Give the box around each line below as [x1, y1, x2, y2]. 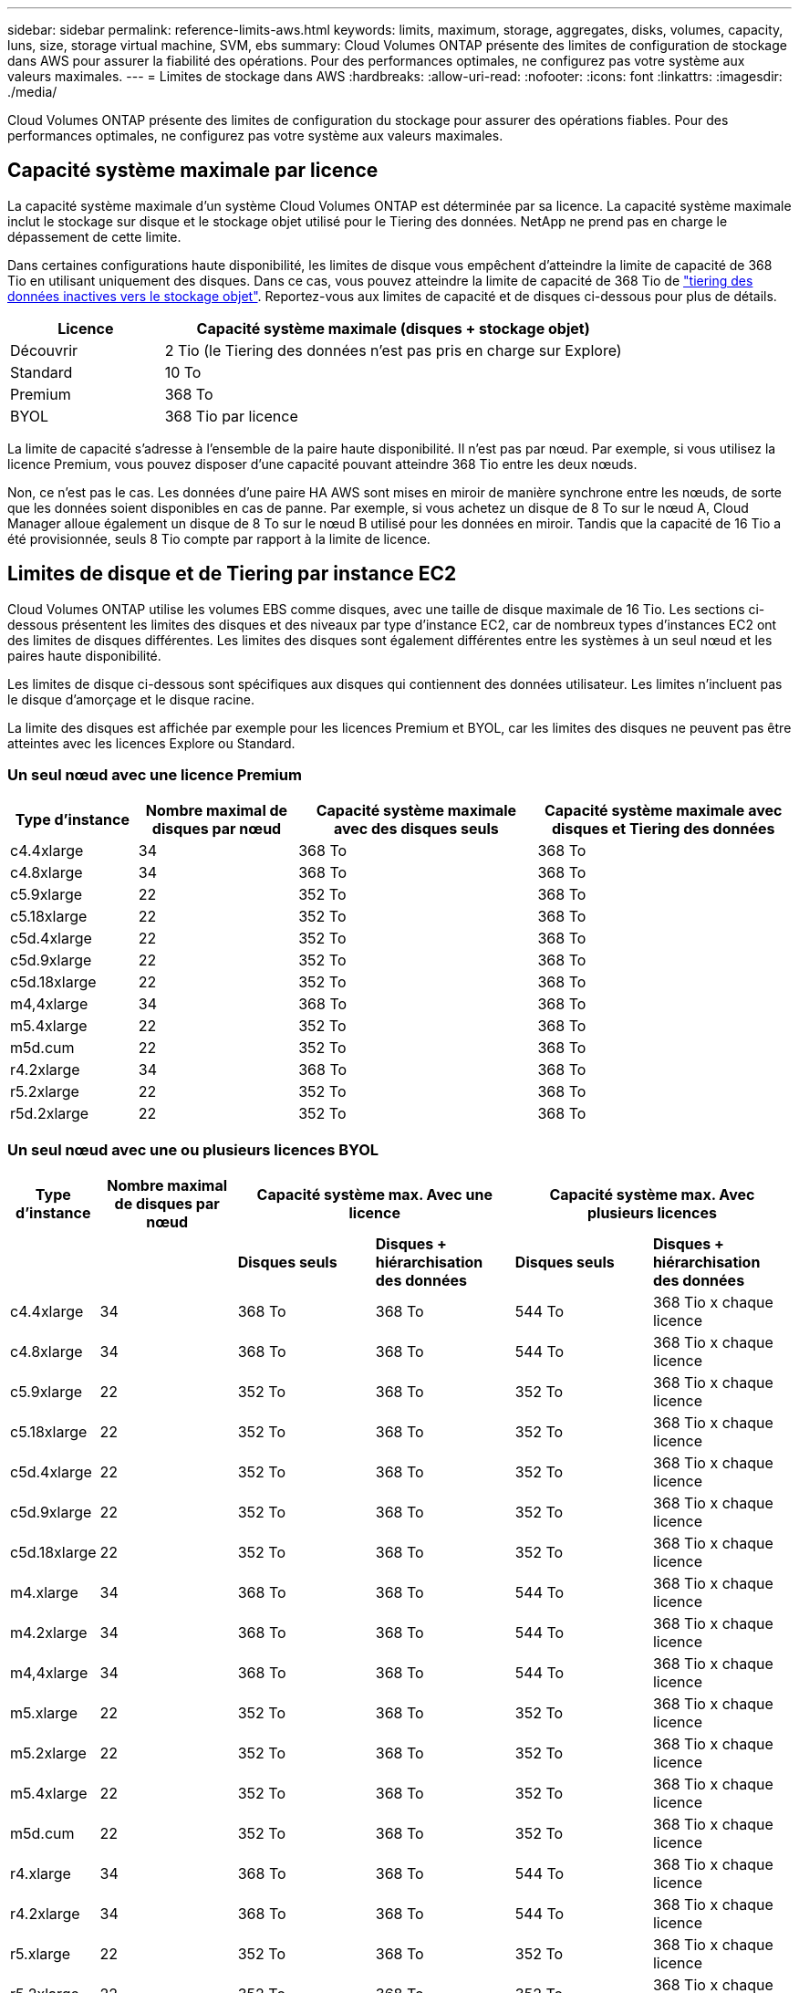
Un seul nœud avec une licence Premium [7, 766, 302, 785]
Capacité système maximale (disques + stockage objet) [196, 318, 590, 338]
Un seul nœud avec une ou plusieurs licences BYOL [7, 1140, 379, 1159]
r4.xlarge [10, 1864, 71, 1883]
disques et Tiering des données [552, 819, 775, 839]
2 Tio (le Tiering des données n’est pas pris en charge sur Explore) [164, 340, 622, 360]
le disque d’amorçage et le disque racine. [7, 691, 254, 707]
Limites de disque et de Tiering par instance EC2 [7, 562, 457, 586]
